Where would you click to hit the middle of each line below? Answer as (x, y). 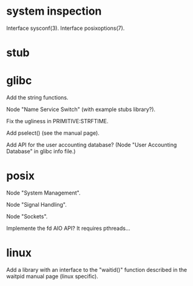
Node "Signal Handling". (36, 205)
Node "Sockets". (27, 216)
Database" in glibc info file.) (41, 151)
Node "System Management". (43, 193)
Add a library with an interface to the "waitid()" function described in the (96, 270)
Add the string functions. (37, 98)
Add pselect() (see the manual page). (53, 133)
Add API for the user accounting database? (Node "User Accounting (92, 145)
